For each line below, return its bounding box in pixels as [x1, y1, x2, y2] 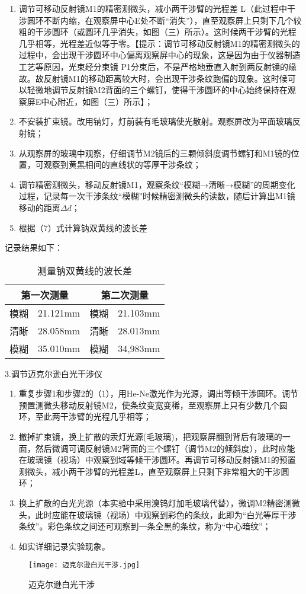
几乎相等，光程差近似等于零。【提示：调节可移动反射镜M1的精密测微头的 [18, 37, 300, 49]
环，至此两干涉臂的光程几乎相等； [18, 410, 152, 423]
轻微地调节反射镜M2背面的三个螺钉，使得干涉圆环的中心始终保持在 [27, 84, 288, 96]
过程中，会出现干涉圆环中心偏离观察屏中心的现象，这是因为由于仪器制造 [18, 49, 301, 61]
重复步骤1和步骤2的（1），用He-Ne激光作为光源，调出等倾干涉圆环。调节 [18, 387, 298, 400]
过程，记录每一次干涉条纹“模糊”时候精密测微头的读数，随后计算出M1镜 [18, 190, 295, 202]
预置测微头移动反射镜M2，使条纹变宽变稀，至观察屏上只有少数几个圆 [18, 398, 288, 411]
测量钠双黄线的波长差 [37, 263, 133, 277]
